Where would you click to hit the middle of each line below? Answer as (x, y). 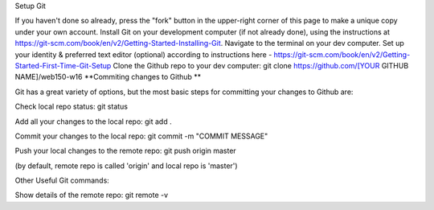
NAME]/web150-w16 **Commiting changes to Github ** (108, 77)
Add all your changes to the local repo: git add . (93, 121)
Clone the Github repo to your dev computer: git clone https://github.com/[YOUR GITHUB (261, 65)
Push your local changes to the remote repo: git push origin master (125, 151)
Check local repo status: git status (72, 107)
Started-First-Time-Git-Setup (63, 65)
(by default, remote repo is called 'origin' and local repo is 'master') (126, 166)
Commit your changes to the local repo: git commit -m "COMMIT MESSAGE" (141, 136)
